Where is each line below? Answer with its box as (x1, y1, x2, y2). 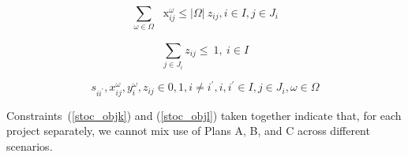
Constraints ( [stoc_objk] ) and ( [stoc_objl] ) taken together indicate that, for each (6, 107, 402, 123)
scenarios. (6, 137, 53, 154)
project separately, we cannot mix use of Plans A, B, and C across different (6, 122, 370, 139)
